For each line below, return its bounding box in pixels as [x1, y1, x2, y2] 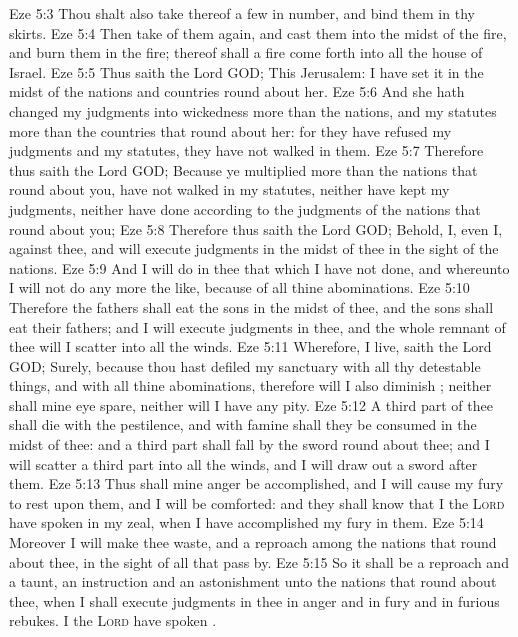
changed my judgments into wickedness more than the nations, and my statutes [9, 100, 497, 121]
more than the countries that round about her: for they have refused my [9, 120, 452, 141]
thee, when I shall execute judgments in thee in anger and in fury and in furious [9, 590, 500, 611]
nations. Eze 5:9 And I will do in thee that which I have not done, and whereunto [9, 257, 510, 278]
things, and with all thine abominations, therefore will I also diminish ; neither [9, 375, 492, 396]
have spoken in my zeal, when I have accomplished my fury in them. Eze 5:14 [9, 512, 484, 533]
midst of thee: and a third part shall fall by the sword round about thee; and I [9, 434, 490, 455]
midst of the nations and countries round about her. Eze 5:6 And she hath [9, 81, 465, 102]
